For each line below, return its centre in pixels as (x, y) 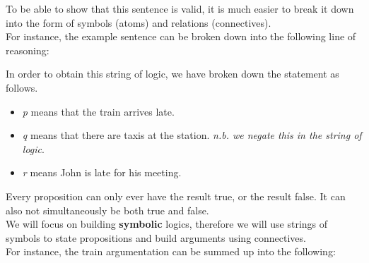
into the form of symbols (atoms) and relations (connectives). (139, 22)
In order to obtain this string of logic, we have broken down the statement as (172, 74)
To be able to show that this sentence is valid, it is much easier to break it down (180, 8)
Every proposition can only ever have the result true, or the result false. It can (176, 196)
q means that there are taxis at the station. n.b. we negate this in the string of (192, 135)
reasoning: (28, 50)
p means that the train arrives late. (98, 111)
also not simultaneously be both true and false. (107, 210)
